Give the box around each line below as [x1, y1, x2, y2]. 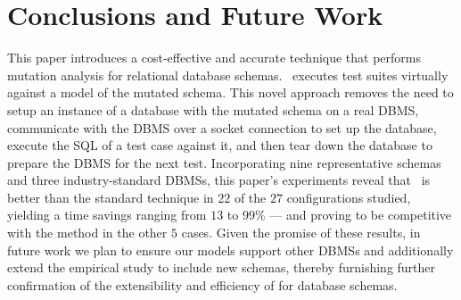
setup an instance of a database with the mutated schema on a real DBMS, [7, 100, 419, 119]
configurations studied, [286, 187, 411, 206]
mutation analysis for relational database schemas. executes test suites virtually [7, 65, 449, 84]
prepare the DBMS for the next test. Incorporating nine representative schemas [7, 153, 441, 171]
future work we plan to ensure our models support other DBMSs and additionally [7, 240, 454, 259]
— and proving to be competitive [269, 205, 452, 224]
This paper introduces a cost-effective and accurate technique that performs [7, 48, 422, 67]
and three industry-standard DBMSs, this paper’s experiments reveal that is [7, 171, 431, 189]
